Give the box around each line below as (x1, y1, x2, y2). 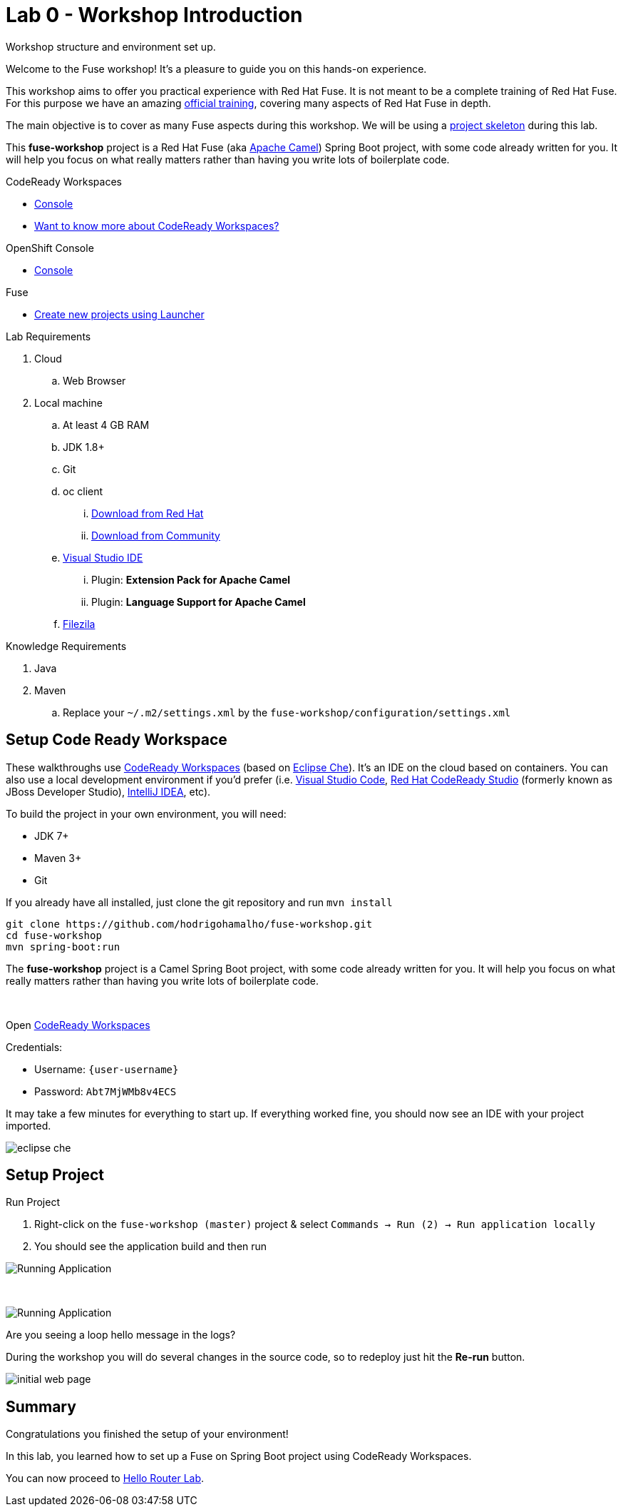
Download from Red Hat (91, 507, 204, 519)
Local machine (34, 396, 103, 409)
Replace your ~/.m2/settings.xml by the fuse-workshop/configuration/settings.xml (63, 706, 511, 719)
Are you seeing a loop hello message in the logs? (6, 1329, 236, 1341)
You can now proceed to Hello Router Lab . (6, 1472, 205, 1485)
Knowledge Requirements (6, 639, 127, 652)
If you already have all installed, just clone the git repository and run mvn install (6, 895, 393, 908)
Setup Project (6, 1166, 105, 1184)
